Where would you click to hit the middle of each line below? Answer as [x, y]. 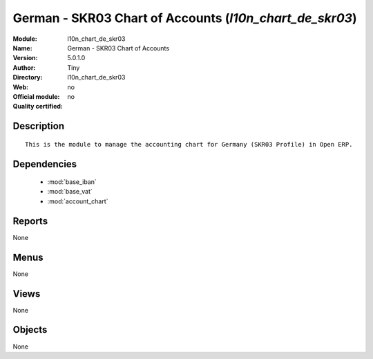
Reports [30, 221]
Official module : [36, 96]
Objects [30, 330]
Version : [25, 58]
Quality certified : [38, 107]
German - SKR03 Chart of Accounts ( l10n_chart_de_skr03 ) [185, 18]
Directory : [28, 77]
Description [39, 126]
